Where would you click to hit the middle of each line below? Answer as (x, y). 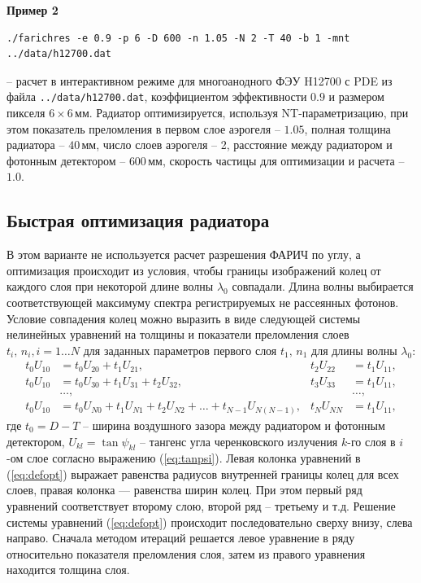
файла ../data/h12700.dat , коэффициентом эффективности (157, 96)
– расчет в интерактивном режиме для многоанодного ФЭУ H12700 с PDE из (200, 80)
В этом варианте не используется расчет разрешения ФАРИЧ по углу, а (184, 254)
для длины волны (354, 350)
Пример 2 (33, 10)
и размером (356, 96)
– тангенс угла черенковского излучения (239, 441)
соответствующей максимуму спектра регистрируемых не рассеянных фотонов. (203, 302)
